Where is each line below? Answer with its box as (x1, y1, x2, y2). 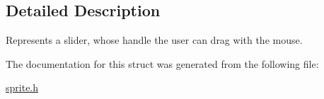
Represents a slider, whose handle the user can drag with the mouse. (6, 33, 303, 47)
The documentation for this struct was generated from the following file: (6, 56, 319, 71)
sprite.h (6, 80, 39, 95)
